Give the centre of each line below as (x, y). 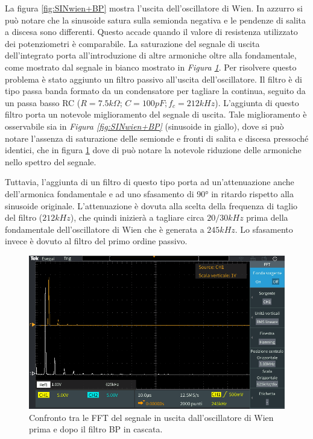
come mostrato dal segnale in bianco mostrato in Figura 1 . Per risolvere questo (151, 67)
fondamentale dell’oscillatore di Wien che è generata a (105, 229)
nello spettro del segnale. (51, 161)
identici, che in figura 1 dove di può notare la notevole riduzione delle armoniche (153, 150)
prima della (267, 217)
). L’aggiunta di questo (257, 102)
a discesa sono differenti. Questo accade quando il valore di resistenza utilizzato (151, 32)
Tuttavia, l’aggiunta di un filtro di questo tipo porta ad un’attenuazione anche (150, 182)
